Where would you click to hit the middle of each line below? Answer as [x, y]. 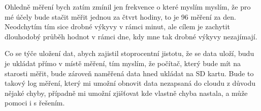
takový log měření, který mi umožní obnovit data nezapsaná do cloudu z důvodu [130, 83]
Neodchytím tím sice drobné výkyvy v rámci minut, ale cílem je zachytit [117, 26]
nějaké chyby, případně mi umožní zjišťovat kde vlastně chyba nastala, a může [126, 93]
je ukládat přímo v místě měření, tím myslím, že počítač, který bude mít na [123, 63]
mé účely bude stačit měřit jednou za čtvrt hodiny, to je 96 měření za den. [120, 16]
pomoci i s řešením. [35, 103]
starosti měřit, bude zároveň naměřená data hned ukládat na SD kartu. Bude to [129, 73]
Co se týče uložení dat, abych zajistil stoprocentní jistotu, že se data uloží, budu [129, 53]
